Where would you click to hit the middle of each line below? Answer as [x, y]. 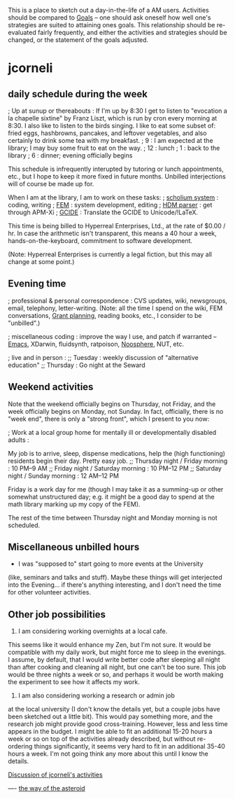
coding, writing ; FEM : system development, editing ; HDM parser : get [110, 205]
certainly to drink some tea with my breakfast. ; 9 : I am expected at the [111, 140]
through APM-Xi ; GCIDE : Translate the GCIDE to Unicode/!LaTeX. [103, 212]
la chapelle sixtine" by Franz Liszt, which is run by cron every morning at [113, 118]
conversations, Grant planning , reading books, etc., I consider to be [105, 315]
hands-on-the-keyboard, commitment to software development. [100, 241]
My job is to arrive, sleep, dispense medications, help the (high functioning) [117, 453]
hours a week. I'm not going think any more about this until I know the [108, 754]
